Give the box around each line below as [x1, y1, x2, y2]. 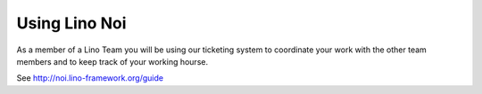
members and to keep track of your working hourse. [16, 56, 209, 67]
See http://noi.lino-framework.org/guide [16, 73, 164, 83]
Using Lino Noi [16, 13, 127, 33]
